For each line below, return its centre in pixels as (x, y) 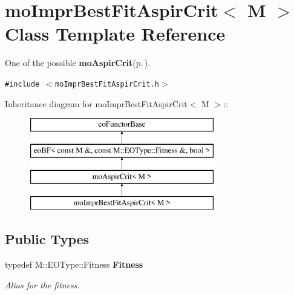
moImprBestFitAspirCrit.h (107, 84)
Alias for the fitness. (42, 284)
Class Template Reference (115, 34)
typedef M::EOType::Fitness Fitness (74, 264)
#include (22, 84)
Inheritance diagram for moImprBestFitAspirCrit (96, 103)
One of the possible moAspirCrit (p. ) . (78, 63)
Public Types (47, 239)
